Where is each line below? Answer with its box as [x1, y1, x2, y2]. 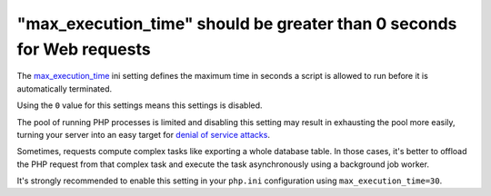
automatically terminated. [16, 83, 113, 94]
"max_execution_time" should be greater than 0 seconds [16, 14, 457, 34]
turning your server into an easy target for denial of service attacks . [16, 129, 270, 140]
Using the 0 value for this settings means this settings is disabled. [16, 100, 263, 111]
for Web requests [16, 39, 151, 59]
